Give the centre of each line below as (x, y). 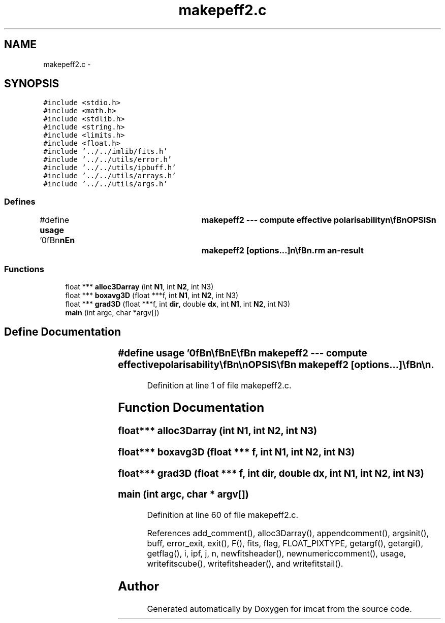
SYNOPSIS (32, 84)
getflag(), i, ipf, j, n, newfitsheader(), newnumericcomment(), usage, (277, 554)
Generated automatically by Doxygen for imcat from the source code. (279, 609)
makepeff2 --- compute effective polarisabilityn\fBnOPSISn (319, 220)
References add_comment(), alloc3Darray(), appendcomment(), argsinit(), (288, 533)
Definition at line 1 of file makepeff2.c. (219, 385)
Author (139, 586)
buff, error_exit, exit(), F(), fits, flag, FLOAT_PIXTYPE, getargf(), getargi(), (285, 544)
